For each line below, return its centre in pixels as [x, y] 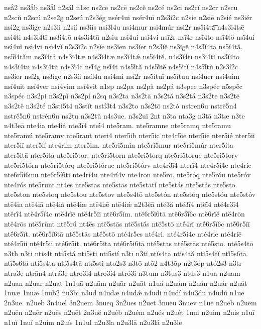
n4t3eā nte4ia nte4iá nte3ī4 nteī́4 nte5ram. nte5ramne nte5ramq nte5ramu [118, 125]
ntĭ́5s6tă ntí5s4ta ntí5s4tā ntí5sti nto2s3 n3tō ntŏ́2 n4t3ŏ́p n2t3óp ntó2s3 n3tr [123, 263]
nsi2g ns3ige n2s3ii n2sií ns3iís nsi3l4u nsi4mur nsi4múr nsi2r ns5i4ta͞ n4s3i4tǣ [124, 27]
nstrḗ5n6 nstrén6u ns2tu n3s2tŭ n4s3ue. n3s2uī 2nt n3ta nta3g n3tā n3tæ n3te [124, 115]
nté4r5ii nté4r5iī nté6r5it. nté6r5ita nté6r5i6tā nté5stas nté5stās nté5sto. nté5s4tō [129, 243]
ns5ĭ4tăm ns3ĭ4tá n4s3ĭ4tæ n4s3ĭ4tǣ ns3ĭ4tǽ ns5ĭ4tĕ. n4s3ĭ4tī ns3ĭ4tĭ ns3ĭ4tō [122, 56]
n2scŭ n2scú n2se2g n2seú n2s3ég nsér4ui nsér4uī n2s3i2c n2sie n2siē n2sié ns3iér [128, 17]
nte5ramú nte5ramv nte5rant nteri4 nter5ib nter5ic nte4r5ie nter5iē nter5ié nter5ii [129, 135]
